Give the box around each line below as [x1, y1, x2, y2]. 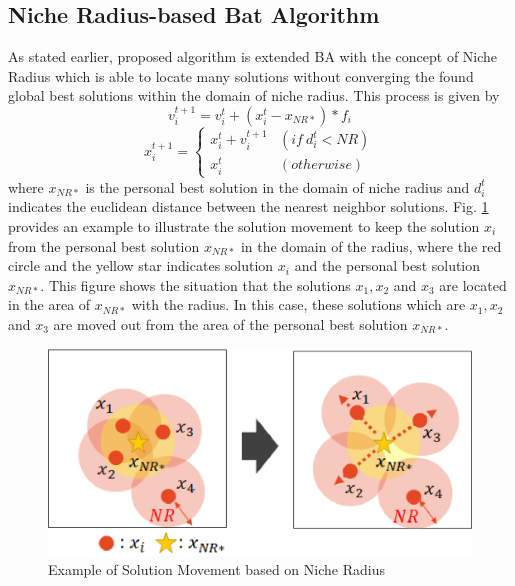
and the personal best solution [294, 255, 481, 276]
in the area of [8, 294, 91, 315]
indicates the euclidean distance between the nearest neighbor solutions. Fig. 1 [8, 196, 489, 217]
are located [439, 274, 507, 295]
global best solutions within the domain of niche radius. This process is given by [8, 85, 500, 106]
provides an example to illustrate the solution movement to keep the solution [8, 215, 480, 236]
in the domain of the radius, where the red [240, 235, 502, 256]
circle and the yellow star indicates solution [8, 255, 274, 276]
